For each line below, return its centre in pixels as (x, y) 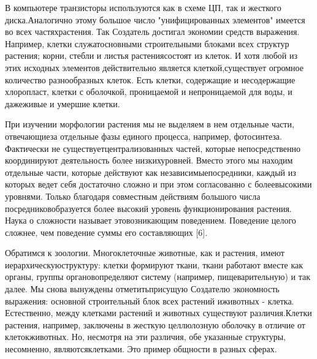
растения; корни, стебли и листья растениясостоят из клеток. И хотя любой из (151, 55)
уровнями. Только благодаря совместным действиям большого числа (133, 196)
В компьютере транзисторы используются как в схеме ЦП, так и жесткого (143, 7)
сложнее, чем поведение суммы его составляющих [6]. (106, 232)
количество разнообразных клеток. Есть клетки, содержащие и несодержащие (150, 79)
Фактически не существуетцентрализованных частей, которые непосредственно (153, 148)
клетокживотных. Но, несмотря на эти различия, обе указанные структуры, (145, 337)
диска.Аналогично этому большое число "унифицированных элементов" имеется (155, 19)
